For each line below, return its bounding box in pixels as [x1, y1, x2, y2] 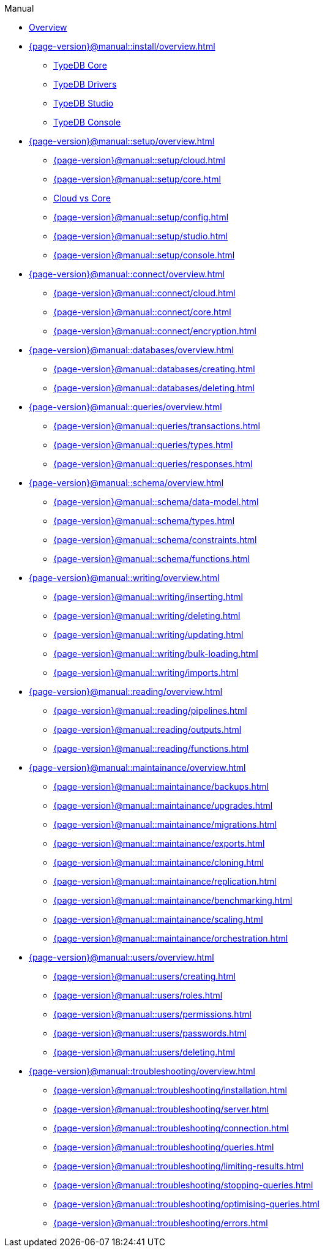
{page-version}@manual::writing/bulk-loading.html [53, 648, 258, 659]
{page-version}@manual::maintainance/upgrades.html [53, 800, 273, 811]
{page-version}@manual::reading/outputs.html [53, 724, 242, 735]
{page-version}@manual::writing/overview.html [29, 572, 220, 583]
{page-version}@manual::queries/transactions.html [53, 421, 260, 431]
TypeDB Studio [53, 98, 114, 108]
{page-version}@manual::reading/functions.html [53, 743, 249, 754]
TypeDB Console [53, 117, 121, 127]
